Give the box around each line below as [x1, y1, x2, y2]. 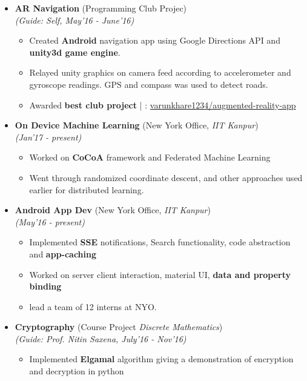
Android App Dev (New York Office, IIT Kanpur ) [15, 204, 211, 216]
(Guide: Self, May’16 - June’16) [15, 13, 134, 26]
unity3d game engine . [29, 45, 120, 58]
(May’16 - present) [15, 215, 85, 228]
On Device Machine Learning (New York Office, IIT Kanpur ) [15, 119, 259, 131]
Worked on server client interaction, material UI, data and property [29, 268, 291, 280]
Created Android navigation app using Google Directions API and [29, 34, 280, 47]
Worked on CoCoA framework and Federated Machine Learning [29, 151, 271, 164]
